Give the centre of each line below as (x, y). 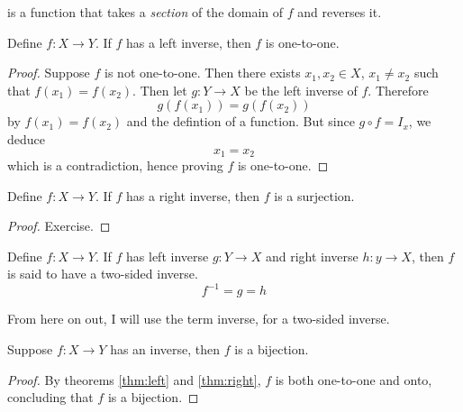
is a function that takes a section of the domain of (145, 12)
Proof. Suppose (49, 73)
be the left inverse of (301, 90)
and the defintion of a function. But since (241, 121)
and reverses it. (340, 12)
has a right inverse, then (193, 195)
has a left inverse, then (189, 42)
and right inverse (312, 256)
